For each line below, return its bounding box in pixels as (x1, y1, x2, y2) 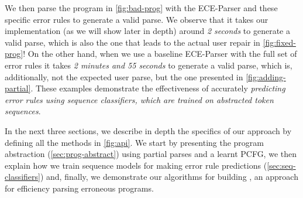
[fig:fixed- (263, 36, 296, 48)
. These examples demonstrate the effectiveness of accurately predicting (30, 82, 285, 94)
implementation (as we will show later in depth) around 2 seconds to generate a (5, 25, 291, 37)
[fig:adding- (246, 70, 286, 83)
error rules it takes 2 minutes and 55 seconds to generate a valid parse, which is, (5, 59, 292, 71)
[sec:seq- (267, 159, 296, 171)
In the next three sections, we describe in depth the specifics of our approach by (5, 124, 292, 136)
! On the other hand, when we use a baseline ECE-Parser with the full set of (23, 47, 297, 60)
